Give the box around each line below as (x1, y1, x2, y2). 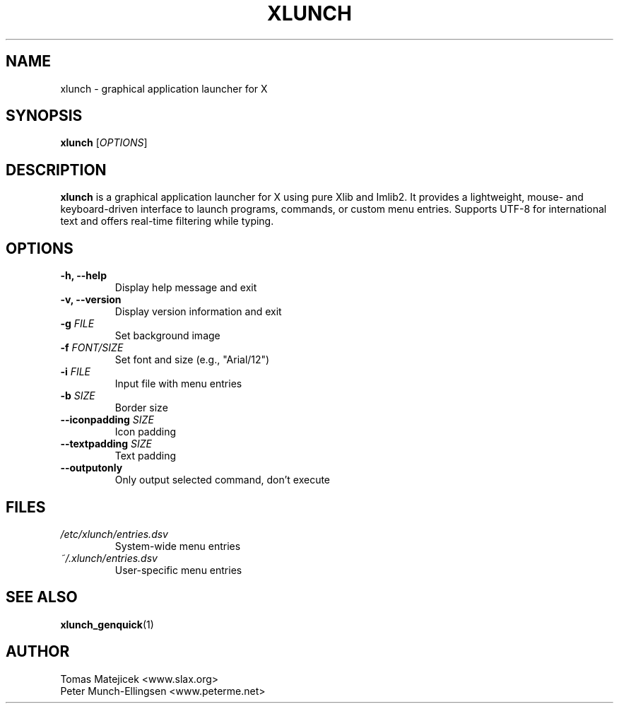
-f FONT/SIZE (60, 341, 124, 354)
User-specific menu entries (114, 563, 242, 576)
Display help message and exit (114, 281, 257, 294)
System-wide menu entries (114, 539, 241, 552)
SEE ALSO (6, 588, 78, 607)
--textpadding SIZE (60, 438, 152, 450)
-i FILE (60, 365, 91, 378)
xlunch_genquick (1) (60, 618, 154, 631)
